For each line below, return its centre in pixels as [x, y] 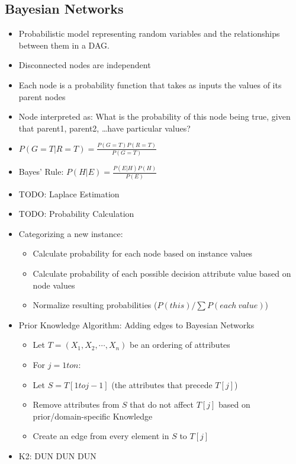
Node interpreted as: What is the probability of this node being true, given [155, 116]
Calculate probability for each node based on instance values [143, 253]
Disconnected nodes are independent [85, 65]
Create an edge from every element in [101, 436]
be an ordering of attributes [180, 345]
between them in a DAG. [64, 45]
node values [54, 285]
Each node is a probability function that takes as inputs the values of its [150, 84]
